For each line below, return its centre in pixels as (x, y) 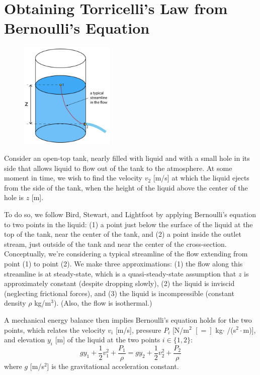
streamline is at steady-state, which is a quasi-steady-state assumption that (120, 273)
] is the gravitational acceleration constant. (113, 366)
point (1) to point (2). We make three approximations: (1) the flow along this (123, 263)
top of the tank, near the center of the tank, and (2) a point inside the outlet (123, 234)
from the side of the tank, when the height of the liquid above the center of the (126, 187)
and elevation (25, 340)
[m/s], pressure (138, 330)
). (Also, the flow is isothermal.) (103, 303)
